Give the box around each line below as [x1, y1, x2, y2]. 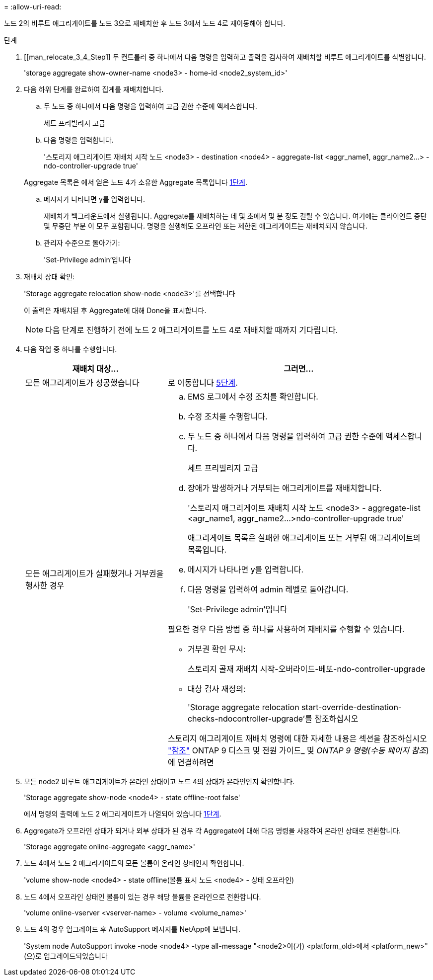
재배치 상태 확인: [24, 272, 75, 281]
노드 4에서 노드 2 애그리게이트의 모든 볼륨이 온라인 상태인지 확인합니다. [24, 859, 244, 867]
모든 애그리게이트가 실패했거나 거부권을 [25, 569, 164, 578]
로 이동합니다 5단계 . [167, 378, 238, 388]
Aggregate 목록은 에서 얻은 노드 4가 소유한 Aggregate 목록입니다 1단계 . [24, 178, 248, 186]
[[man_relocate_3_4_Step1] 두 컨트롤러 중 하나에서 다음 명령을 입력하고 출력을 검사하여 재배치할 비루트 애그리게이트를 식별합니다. [24, 53, 426, 61]
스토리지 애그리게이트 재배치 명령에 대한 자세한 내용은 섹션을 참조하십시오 [167, 734, 427, 743]
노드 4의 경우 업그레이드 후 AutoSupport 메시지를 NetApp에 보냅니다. [24, 925, 240, 933]
